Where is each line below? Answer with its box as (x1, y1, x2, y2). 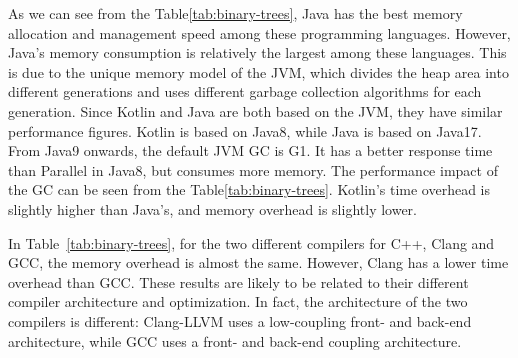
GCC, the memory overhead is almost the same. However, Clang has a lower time (8, 252, 509, 273)
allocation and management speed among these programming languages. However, (8, 22, 511, 43)
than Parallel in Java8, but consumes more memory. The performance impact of (8, 159, 498, 180)
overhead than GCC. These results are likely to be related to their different (8, 271, 469, 292)
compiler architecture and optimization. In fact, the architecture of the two (8, 291, 468, 312)
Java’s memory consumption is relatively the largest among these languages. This (8, 42, 507, 63)
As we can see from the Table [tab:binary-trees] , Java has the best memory (8, 3, 463, 23)
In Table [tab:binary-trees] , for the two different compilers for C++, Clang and (8, 232, 495, 253)
